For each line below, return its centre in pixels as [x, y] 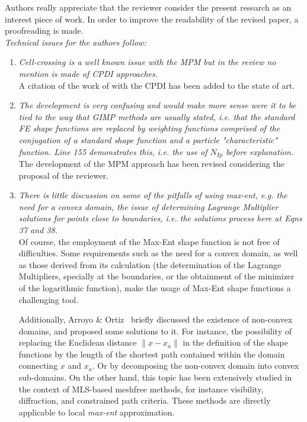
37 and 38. [38, 229]
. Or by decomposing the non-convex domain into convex [196, 365]
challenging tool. [49, 299]
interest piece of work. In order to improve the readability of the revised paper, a [152, 19]
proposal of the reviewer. [63, 175]
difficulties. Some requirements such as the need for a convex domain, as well [158, 253]
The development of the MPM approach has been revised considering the [151, 163]
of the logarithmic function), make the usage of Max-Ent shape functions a [155, 287]
